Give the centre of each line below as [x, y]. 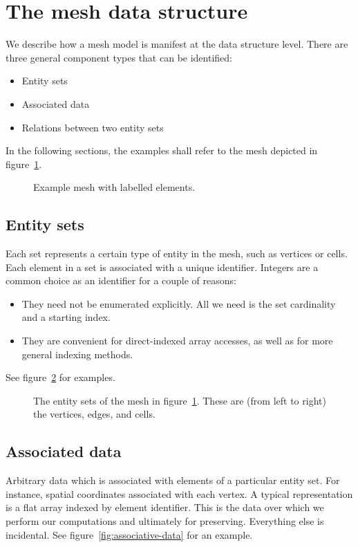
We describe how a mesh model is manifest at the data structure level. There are [177, 44]
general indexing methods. [77, 354]
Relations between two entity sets [93, 127]
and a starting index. [66, 317]
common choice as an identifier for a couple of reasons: [121, 280]
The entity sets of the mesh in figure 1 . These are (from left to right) [180, 400]
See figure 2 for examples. [60, 377]
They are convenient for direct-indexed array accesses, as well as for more [177, 341]
